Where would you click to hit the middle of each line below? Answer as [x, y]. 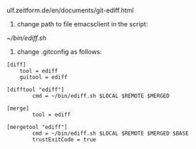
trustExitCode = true [65, 140]
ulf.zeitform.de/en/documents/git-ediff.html [70, 10]
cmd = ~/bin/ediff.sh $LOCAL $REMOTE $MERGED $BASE [111, 133]
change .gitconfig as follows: [60, 52]
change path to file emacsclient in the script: [82, 24]
